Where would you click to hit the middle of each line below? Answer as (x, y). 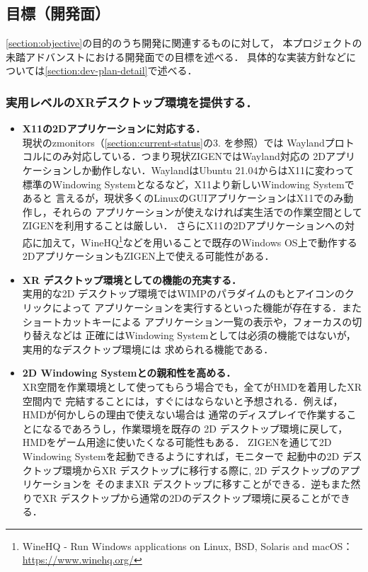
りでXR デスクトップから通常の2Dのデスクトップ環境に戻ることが (176, 497)
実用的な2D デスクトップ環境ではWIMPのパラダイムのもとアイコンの (183, 293)
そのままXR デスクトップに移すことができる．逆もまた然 (228, 484)
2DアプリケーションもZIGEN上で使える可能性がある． (148, 256)
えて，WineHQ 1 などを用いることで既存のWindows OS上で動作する (205, 241)
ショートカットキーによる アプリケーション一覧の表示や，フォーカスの (187, 321)
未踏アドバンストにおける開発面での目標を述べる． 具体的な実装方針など (176, 56)
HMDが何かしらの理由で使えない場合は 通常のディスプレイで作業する (184, 414)
